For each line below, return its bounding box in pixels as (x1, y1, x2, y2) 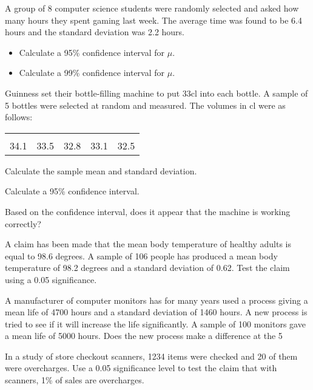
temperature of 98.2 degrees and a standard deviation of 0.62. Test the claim (5, 261, 290, 274)
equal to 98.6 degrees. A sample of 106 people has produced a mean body (5, 249, 278, 262)
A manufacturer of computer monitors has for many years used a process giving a (5, 293, 308, 306)
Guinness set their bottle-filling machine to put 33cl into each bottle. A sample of (5, 86, 308, 99)
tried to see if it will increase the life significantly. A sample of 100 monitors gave (5, 317, 306, 330)
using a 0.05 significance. (5, 273, 97, 286)
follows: (5, 111, 33, 123)
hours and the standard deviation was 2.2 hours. (5, 26, 185, 38)
